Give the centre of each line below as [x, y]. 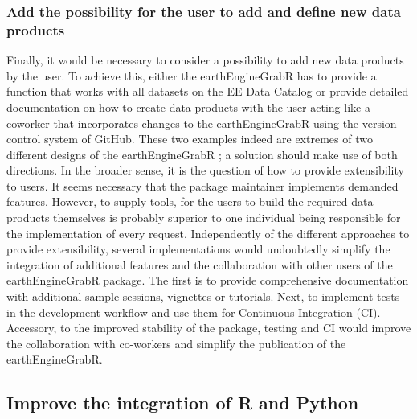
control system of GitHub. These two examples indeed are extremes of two [190, 139]
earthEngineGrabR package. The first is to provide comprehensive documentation [208, 280]
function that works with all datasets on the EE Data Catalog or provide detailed [208, 91]
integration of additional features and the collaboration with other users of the [200, 264]
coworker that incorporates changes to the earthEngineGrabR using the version [202, 123]
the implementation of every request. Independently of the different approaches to [208, 233]
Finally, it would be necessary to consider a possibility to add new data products [205, 60]
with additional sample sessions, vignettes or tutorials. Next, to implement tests [203, 296]
